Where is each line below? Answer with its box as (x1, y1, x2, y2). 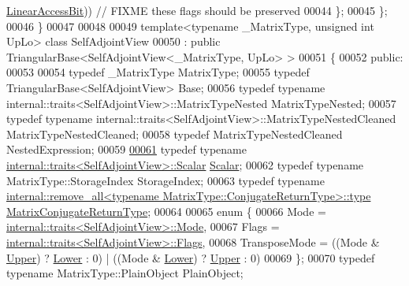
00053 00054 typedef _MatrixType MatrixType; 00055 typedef (6, 64, 310, 80)
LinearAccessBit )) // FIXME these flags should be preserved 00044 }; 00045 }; (6, 2, 388, 18)
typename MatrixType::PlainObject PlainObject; (6, 265, 244, 281)
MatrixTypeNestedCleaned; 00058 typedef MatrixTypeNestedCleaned (6, 125, 343, 142)
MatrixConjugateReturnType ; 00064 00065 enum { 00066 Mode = (6, 202, 326, 219)
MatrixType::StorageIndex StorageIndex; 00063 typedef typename (6, 172, 325, 188)
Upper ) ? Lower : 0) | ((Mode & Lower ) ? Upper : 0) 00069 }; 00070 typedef (6, 249, 375, 266)
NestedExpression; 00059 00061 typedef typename (6, 141, 247, 158)
